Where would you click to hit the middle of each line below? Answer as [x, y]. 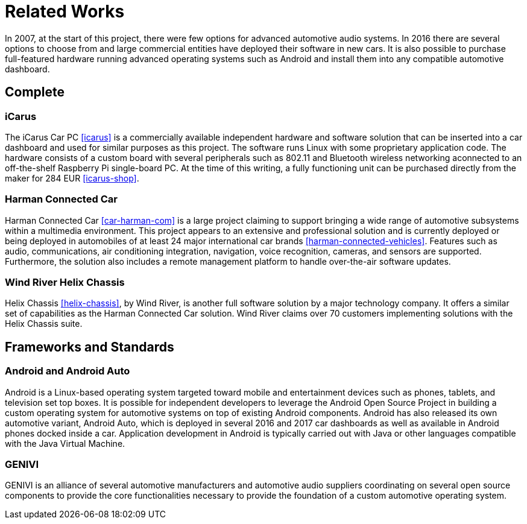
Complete [35, 92]
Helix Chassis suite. [44, 324]
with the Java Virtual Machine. [65, 443]
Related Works [65, 11]
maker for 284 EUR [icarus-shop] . [72, 178]
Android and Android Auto [68, 371]
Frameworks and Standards [90, 347]
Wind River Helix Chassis [65, 283]
